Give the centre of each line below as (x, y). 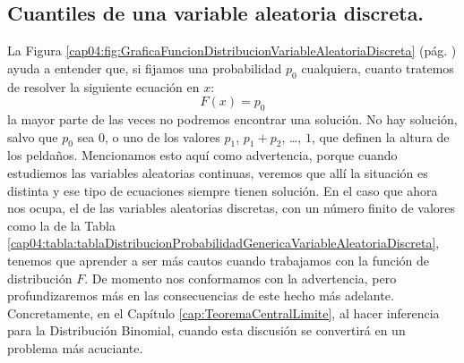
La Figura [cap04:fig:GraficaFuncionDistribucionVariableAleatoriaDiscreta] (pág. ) (232, 51)
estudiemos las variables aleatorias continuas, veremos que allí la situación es (218, 172)
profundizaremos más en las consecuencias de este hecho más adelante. (201, 295)
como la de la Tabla (61, 225)
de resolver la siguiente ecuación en (103, 86)
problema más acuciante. (75, 347)
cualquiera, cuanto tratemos (378, 68)
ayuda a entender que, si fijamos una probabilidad (145, 68)
